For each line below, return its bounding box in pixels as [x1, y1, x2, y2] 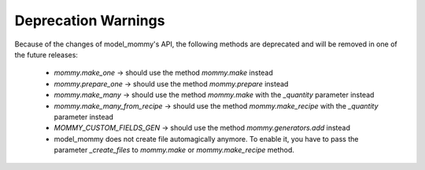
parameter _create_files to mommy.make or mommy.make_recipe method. [54, 146, 295, 155]
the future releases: [14, 50, 79, 59]
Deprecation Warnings [14, 12, 165, 29]
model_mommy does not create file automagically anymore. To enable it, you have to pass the [54, 134, 359, 143]
